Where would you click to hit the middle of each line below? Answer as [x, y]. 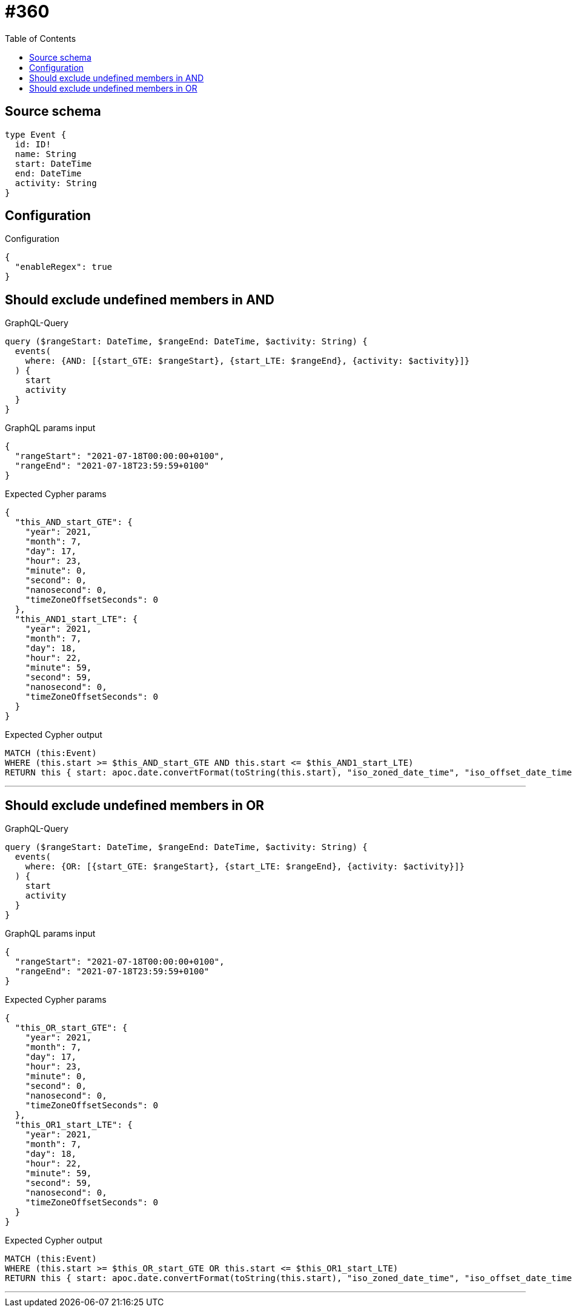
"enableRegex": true [64, 267]
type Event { [36, 134]
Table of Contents [41, 38]
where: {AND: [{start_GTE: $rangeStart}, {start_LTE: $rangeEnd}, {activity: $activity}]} [248, 361]
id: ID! [33, 144]
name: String [46, 154]
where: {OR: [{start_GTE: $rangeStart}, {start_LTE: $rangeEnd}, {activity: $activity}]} [245, 867]
